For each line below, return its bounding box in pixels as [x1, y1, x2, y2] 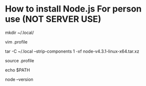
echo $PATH [5, 67, 30, 73]
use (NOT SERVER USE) [5, 14, 101, 25]
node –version [5, 76, 33, 82]
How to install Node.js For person [5, 3, 142, 14]
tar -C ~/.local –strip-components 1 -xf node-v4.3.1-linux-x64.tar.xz [5, 48, 140, 54]
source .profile [5, 57, 34, 63]
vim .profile [5, 39, 28, 44]
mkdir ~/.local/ [5, 29, 34, 35]
